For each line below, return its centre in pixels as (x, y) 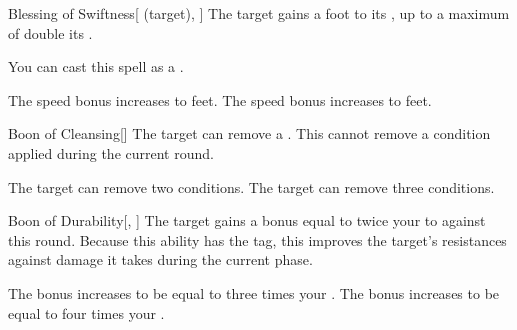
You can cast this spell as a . (96, 66)
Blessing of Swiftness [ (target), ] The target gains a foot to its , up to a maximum (259, 13)
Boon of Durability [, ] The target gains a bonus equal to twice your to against (247, 220)
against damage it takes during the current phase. (160, 259)
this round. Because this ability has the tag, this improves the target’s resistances (257, 239)
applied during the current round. (111, 152)
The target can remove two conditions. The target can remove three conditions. (251, 186)
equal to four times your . (86, 312)
